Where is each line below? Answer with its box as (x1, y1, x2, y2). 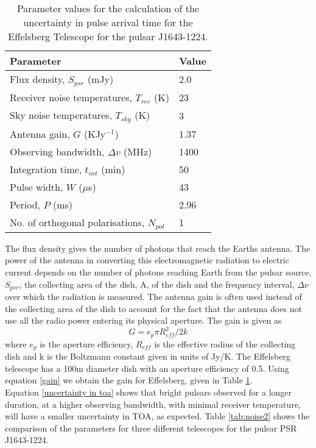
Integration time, (10, 162, 82, 176)
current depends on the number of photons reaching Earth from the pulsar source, (5, 266, 312, 278)
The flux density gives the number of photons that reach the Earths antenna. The (5, 241, 311, 254)
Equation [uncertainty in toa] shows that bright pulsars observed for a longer (5, 386, 292, 399)
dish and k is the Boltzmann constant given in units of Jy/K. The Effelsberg (5, 350, 290, 363)
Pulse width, (10, 179, 63, 194)
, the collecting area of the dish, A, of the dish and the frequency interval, (19, 277, 295, 290)
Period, (10, 197, 41, 212)
